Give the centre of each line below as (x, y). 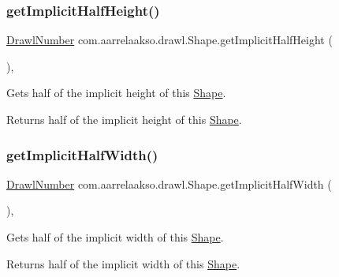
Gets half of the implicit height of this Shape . (116, 93)
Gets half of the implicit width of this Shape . (115, 237)
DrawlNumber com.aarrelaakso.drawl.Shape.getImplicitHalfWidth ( (169, 183)
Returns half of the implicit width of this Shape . (123, 263)
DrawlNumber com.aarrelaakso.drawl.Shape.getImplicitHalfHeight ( (169, 40)
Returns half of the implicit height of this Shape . (124, 119)
